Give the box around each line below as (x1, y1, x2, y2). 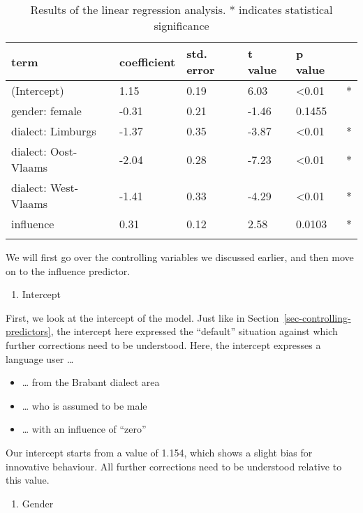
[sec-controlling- (283, 310, 351, 325)
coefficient (119, 53, 176, 70)
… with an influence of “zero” (22, 422, 147, 436)
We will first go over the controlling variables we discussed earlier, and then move (6, 250, 354, 264)
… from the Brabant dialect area (22, 375, 160, 389)
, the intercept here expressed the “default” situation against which (50, 324, 338, 339)
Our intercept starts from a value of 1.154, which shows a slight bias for (6, 445, 313, 459)
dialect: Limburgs (11, 123, 96, 139)
